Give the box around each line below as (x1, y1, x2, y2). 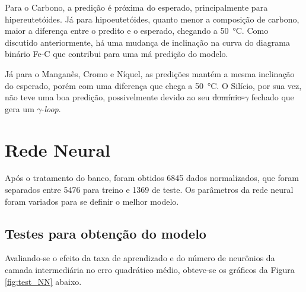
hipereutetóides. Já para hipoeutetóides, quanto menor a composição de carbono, (5, 12, 299, 25)
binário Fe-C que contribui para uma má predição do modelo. (5, 47, 228, 60)
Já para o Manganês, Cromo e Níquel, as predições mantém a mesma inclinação (5, 67, 295, 80)
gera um (5, 102, 34, 115)
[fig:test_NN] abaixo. (5, 275, 82, 287)
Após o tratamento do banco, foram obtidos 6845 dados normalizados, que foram (5, 172, 299, 184)
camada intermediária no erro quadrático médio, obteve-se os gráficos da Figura (5, 264, 295, 276)
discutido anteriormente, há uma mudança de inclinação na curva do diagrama (5, 36, 290, 48)
